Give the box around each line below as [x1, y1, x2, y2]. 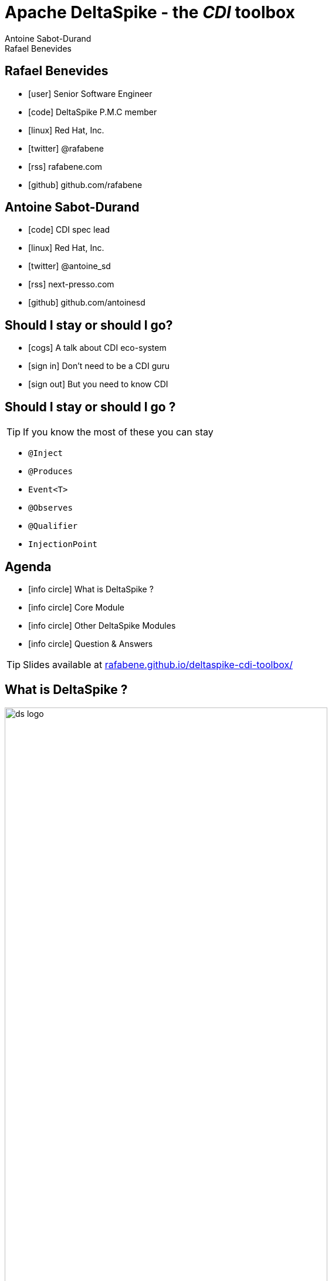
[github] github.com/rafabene [28, 179, 143, 190]
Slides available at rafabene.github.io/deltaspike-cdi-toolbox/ [23, 658, 293, 670]
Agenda [5, 559, 52, 574]
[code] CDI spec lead [28, 224, 110, 235]
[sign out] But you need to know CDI [28, 379, 168, 390]
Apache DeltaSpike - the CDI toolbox [5, 2, 295, 22]
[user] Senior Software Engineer [28, 88, 153, 99]
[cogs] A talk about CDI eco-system [28, 343, 167, 353]
